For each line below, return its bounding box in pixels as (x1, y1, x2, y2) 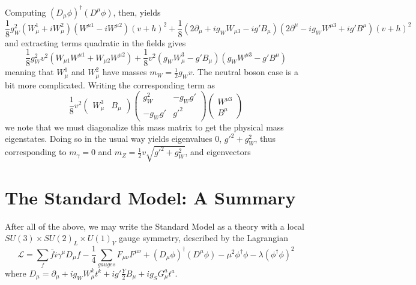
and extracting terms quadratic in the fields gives (5, 36, 186, 49)
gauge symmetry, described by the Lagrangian (119, 231, 289, 244)
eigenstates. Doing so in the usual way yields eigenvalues (5, 132, 213, 145)
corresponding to (5, 146, 67, 158)
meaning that (5, 66, 54, 78)
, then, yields (113, 5, 161, 18)
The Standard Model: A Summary (5, 185, 296, 209)
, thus (255, 132, 276, 145)
